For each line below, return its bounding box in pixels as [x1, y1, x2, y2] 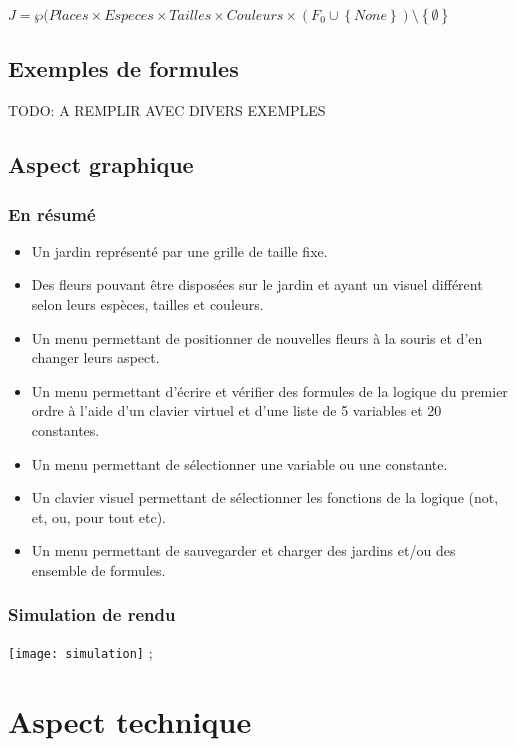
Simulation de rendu [8, 602, 176, 627]
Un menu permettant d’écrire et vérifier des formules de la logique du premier [31, 380, 508, 401]
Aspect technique [8, 700, 252, 741]
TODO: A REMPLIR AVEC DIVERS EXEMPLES [8, 100, 326, 121]
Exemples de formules [8, 53, 239, 84]
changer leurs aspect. [31, 347, 160, 368]
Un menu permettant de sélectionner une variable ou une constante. [31, 453, 448, 474]
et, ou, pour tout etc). [31, 506, 167, 527]
